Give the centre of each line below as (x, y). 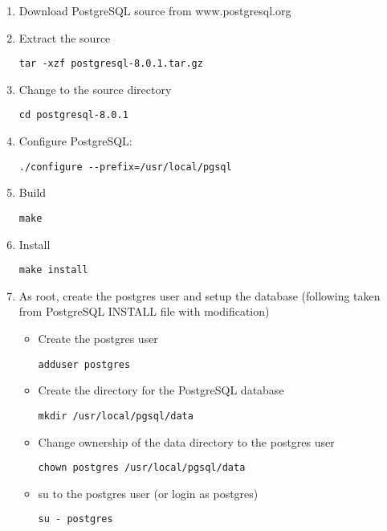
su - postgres (75, 519)
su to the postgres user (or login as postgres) (148, 493)
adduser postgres (84, 364)
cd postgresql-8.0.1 (73, 115)
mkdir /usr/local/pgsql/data (116, 416)
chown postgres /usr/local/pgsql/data (142, 468)
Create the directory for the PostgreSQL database (161, 390)
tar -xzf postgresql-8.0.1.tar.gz (111, 64)
